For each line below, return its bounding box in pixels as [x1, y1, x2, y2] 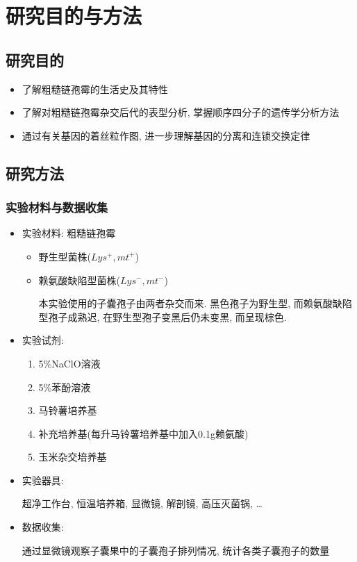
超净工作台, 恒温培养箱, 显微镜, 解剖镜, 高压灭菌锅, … [22, 496, 263, 511]
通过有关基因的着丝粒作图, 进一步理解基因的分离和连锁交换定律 [22, 128, 310, 142]
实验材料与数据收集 [6, 199, 108, 216]
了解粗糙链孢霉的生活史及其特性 [22, 81, 168, 96]
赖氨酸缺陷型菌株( [38, 272, 121, 287]
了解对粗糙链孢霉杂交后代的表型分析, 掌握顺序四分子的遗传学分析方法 [22, 105, 340, 119]
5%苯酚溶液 [38, 379, 91, 394]
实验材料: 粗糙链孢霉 [22, 226, 116, 240]
